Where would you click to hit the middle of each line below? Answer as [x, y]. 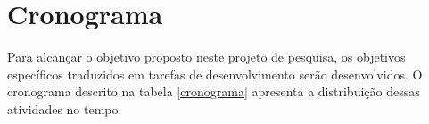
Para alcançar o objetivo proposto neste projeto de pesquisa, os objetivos [206, 57]
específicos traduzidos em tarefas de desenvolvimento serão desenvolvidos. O [215, 74]
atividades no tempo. [65, 108]
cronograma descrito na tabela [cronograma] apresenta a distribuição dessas [214, 91]
